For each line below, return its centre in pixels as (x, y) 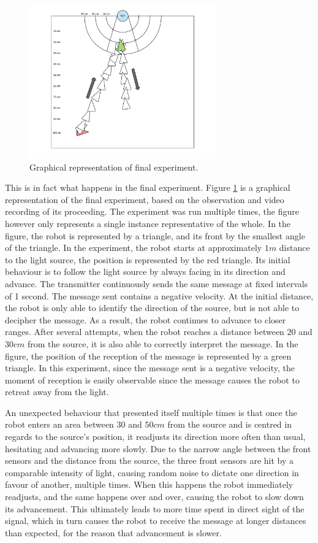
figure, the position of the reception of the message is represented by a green (148, 356)
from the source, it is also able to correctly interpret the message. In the (163, 343)
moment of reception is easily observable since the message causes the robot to (152, 379)
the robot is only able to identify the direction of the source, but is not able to (152, 308)
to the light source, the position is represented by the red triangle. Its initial (148, 259)
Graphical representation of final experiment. (114, 167)
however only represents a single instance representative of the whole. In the (148, 223)
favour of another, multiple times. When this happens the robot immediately (149, 484)
